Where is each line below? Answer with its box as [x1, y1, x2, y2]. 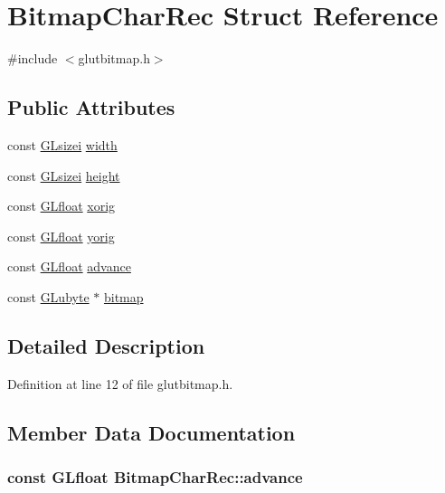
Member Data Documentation [7, 418, 296, 446]
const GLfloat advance [7, 257, 131, 276]
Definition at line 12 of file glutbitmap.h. [7, 374, 233, 393]
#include [7, 49, 58, 68]
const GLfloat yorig [7, 226, 115, 245]
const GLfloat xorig [7, 196, 116, 215]
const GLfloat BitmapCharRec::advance [7, 465, 303, 488]
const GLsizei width [7, 135, 118, 154]
